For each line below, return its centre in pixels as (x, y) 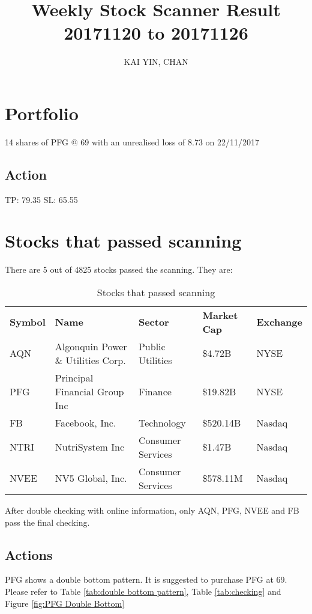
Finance (155, 391)
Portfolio (42, 113)
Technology (162, 422)
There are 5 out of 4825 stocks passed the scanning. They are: (119, 269)
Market (220, 315)
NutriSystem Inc (90, 447)
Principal (74, 377)
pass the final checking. (47, 522)
